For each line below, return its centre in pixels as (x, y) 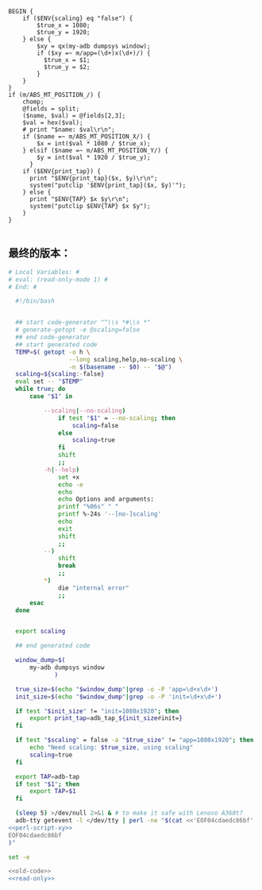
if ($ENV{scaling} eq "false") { (78, 18)
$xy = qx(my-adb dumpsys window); (94, 46)
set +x (69, 477)
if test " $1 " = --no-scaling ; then (117, 418)
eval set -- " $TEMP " (49, 381)
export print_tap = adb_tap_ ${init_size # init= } (106, 718)
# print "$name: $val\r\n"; (69, 130)
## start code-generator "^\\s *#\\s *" (83, 323)
